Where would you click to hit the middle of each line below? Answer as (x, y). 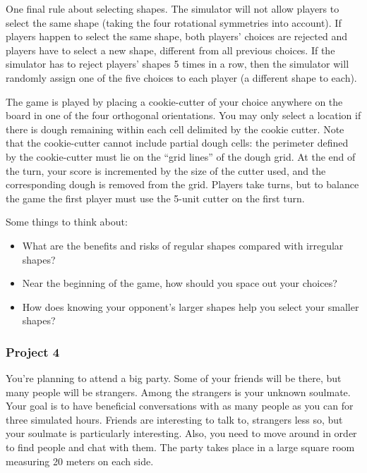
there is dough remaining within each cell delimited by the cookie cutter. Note (175, 129)
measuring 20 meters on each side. (80, 461)
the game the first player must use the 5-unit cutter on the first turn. (155, 198)
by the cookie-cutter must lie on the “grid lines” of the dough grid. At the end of (181, 156)
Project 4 (33, 351)
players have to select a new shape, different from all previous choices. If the (170, 50)
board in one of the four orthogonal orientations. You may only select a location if (183, 115)
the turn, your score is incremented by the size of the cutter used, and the (166, 170)
